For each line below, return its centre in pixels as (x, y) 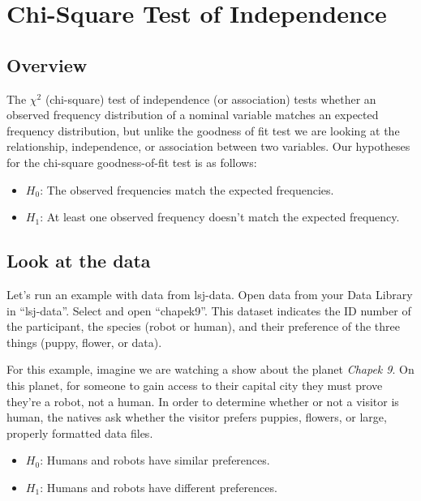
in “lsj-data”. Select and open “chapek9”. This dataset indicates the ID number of (209, 310)
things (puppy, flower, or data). (84, 342)
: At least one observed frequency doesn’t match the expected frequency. (220, 217)
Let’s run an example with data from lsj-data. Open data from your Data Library (210, 294)
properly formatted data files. (80, 432)
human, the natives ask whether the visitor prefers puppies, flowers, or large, (197, 417)
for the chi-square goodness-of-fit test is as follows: (132, 162)
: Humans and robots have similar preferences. (155, 460)
